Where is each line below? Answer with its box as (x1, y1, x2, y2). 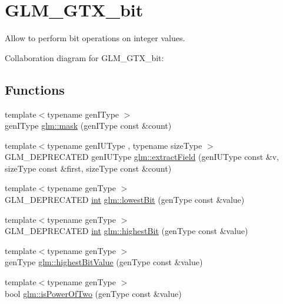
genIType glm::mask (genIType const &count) (5, 119, 172, 132)
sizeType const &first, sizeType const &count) (5, 162, 172, 174)
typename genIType (47, 108, 119, 120)
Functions (5, 80, 65, 98)
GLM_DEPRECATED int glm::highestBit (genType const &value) (5, 225, 248, 237)
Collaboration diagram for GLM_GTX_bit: (5, 51, 164, 64)
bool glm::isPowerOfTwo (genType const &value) (5, 287, 182, 299)
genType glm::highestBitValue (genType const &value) (5, 256, 203, 268)
